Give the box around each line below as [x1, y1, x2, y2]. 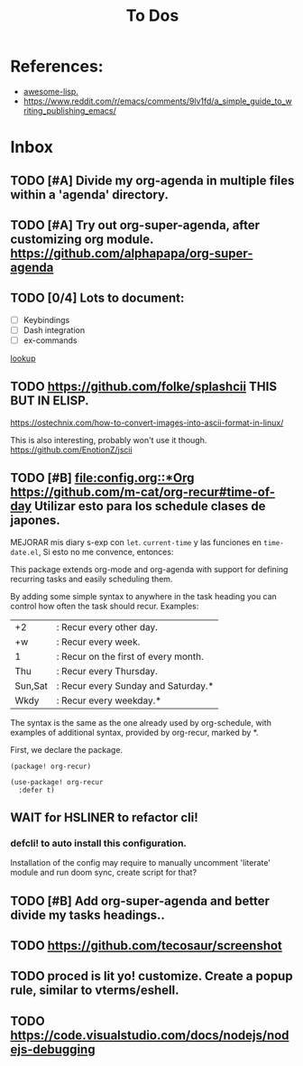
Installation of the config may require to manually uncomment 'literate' [10, 857, 271, 868]
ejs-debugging [10, 1042, 96, 1057]
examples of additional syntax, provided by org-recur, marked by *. [10, 727, 259, 737]
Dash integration [23, 324, 85, 335]
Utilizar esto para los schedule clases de [33, 498, 266, 514]
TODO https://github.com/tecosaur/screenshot [10, 938, 283, 953]
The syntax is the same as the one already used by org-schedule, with [10, 717, 271, 728]
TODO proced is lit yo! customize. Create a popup [10, 969, 293, 984]
